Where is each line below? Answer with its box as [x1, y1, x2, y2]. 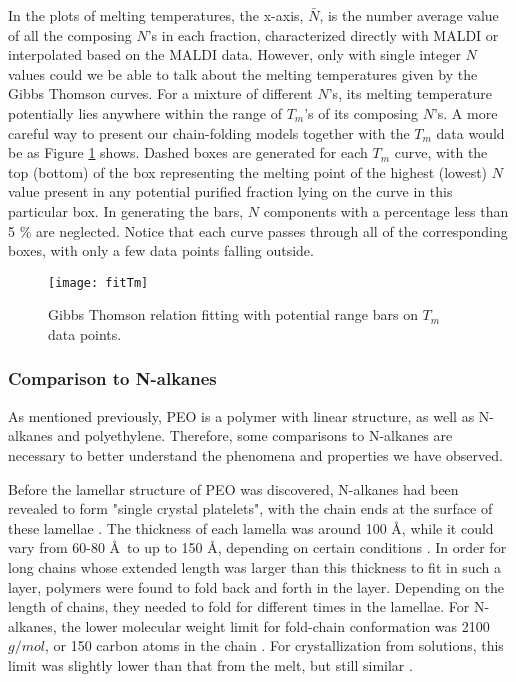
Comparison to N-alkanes [8, 366, 217, 391]
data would [436, 122, 505, 143]
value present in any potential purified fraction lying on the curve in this [8, 181, 453, 202]
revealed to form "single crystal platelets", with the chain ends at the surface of [8, 498, 493, 519]
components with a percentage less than [263, 200, 509, 221]
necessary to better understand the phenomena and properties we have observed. [8, 444, 503, 465]
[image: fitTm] [48, 275, 149, 290]
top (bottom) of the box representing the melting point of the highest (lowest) [8, 161, 488, 182]
